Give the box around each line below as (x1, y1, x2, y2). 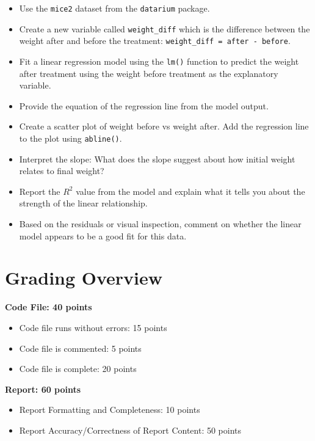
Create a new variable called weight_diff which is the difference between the (19, 22, 310, 35)
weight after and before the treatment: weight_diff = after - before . (19, 34, 291, 47)
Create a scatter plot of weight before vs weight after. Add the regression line (19, 120, 309, 133)
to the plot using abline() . (19, 132, 122, 144)
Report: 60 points (5, 382, 81, 395)
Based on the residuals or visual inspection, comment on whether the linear (19, 217, 302, 230)
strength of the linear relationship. (19, 197, 148, 210)
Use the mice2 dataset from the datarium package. (19, 2, 210, 14)
